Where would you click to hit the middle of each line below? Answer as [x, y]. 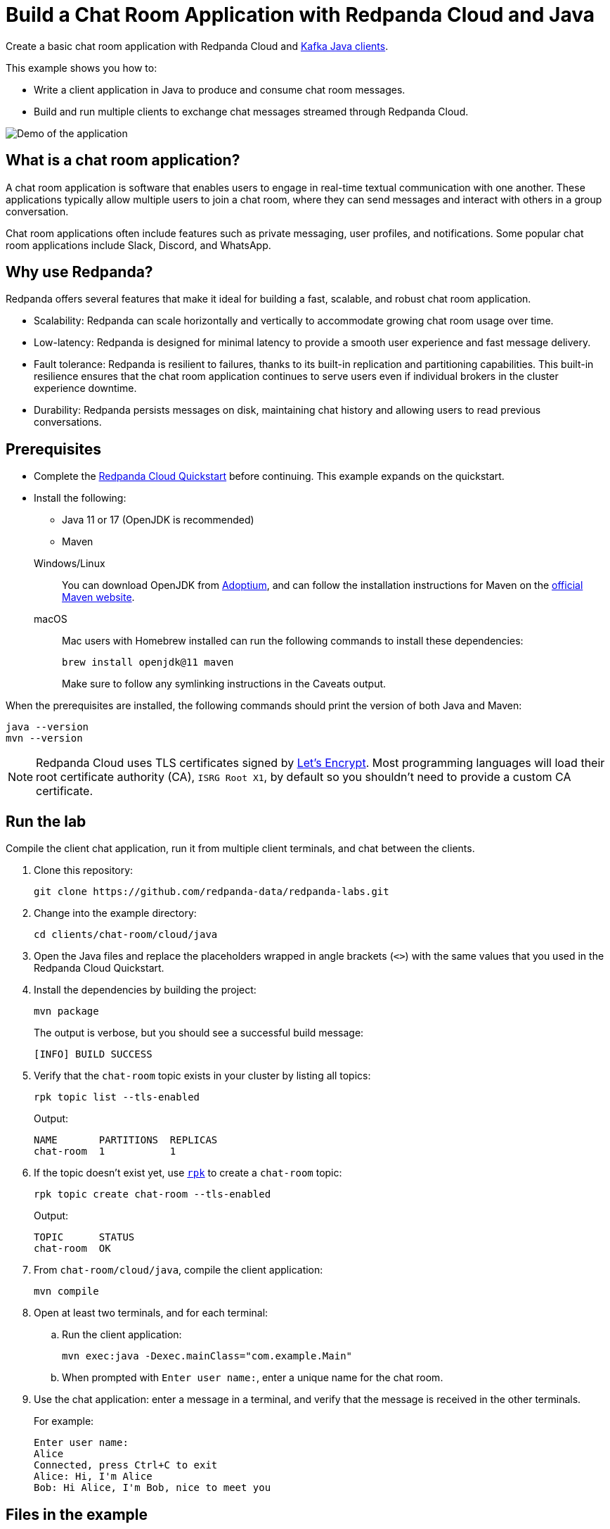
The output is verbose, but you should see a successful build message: [199, 1033]
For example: [64, 1421]
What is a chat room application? [123, 160]
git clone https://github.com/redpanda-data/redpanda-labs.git [212, 892]
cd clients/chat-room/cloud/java [126, 935]
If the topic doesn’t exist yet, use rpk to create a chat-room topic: [188, 1173]
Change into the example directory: [115, 913]
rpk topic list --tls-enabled [117, 1097]
